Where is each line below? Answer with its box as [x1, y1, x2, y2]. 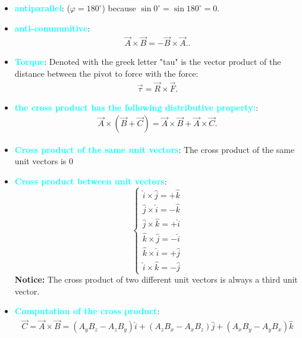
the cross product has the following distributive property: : [14, 101, 259, 113]
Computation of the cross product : [14, 305, 160, 317]
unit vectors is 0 [14, 155, 73, 167]
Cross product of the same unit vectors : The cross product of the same [14, 143, 295, 155]
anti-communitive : [14, 21, 90, 34]
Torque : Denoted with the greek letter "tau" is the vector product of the [14, 55, 281, 68]
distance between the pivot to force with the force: [14, 67, 199, 80]
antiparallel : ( [14, 2, 70, 14]
